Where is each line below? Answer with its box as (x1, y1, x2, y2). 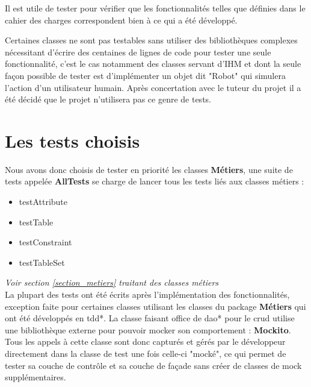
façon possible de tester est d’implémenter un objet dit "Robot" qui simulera (5, 69, 286, 81)
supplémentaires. (5, 371, 66, 383)
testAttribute (19, 195, 68, 208)
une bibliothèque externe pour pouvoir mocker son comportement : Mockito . (5, 323, 291, 336)
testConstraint (19, 236, 72, 248)
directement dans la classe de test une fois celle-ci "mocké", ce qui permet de (5, 347, 286, 359)
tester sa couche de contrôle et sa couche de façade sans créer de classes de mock (5, 359, 302, 371)
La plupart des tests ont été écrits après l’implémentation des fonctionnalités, (5, 288, 290, 301)
